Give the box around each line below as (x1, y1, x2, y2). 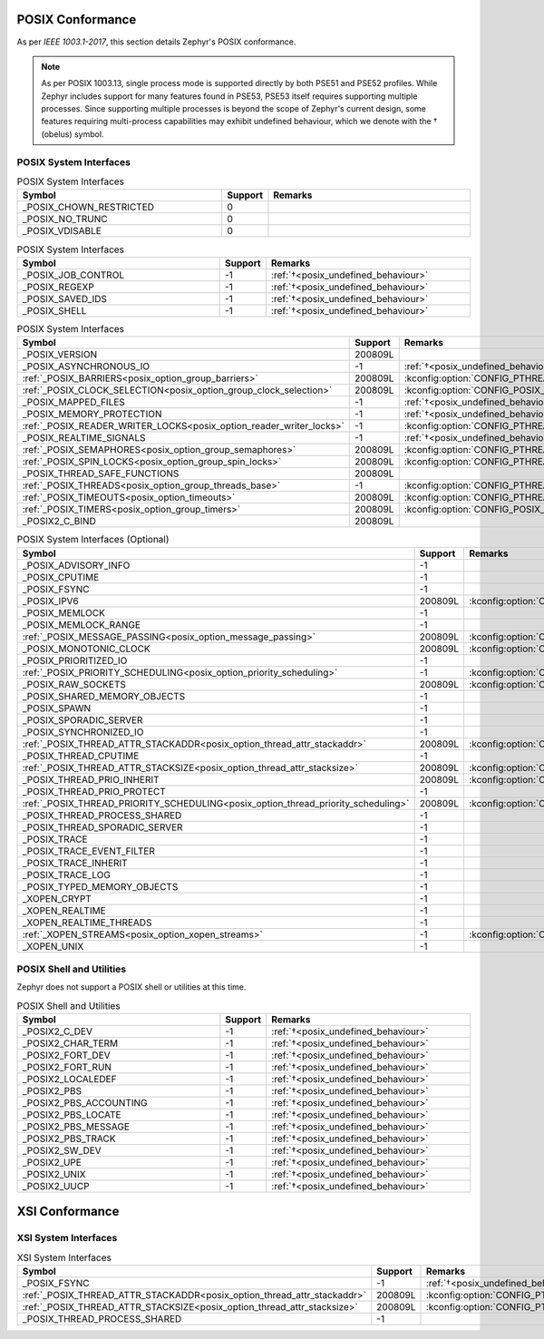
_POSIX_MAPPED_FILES (22, 396, 126, 408)
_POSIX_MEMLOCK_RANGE (22, 618, 141, 630)
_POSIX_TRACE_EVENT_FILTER (22, 845, 156, 857)
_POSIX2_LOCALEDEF (22, 1073, 117, 1086)
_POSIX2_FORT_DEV (22, 1049, 111, 1061)
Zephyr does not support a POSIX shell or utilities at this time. (16, 982, 247, 992)
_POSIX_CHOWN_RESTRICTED (22, 200, 154, 213)
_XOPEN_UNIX (22, 940, 84, 953)
